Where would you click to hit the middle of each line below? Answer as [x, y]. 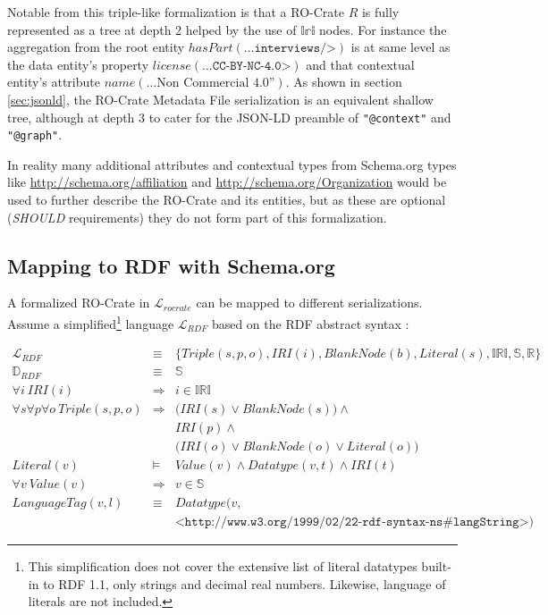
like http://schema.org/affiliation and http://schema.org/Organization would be [227, 182]
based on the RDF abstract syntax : [310, 323]
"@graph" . [35, 135]
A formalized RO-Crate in [79, 303]
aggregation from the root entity [96, 47]
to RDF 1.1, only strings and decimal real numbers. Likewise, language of [244, 583]
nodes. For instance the [383, 29]
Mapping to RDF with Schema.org [171, 265]
